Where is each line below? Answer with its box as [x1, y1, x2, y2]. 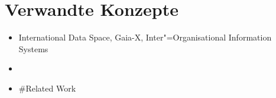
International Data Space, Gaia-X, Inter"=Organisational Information [18, 31, 272, 43]
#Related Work [18, 82, 76, 94]
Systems [18, 42, 48, 55]
